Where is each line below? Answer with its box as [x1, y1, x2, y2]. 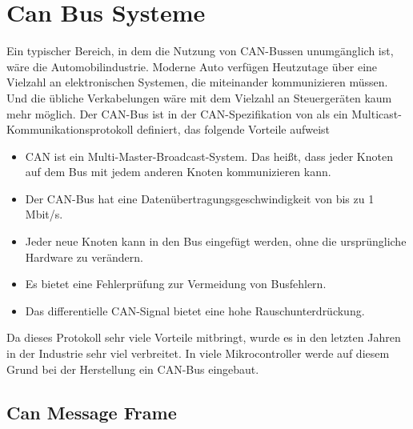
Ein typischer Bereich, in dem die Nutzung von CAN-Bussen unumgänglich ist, [6, 42, 394, 59]
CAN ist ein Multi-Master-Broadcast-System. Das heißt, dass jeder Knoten [25, 147, 393, 164]
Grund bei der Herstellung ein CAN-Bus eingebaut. [6, 360, 259, 377]
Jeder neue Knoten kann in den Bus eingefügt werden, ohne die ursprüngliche [25, 233, 407, 250]
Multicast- [351, 105, 402, 122]
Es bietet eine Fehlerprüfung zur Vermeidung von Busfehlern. [25, 275, 327, 292]
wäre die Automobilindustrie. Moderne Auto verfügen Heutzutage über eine [6, 58, 378, 74]
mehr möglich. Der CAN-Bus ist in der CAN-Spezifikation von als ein [6, 105, 348, 122]
